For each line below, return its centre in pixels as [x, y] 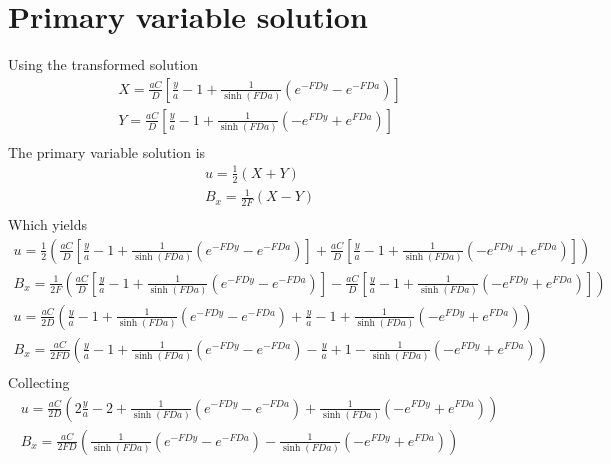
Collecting [39, 381]
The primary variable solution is [107, 151]
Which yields [48, 224]
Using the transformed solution [103, 64]
